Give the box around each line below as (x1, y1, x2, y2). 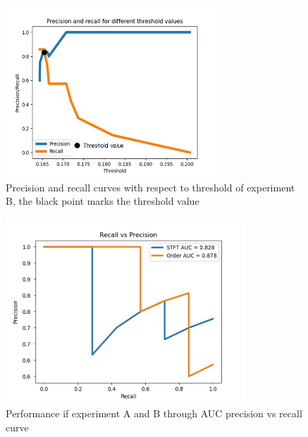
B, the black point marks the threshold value (6, 194, 199, 208)
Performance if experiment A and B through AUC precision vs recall (6, 406, 302, 421)
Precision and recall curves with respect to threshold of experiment (6, 179, 295, 194)
